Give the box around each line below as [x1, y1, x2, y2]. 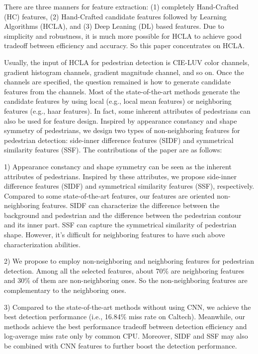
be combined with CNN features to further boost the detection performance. [4, 341, 237, 351]
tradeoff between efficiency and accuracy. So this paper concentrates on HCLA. [4, 40, 245, 51]
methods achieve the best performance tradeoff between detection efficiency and [4, 321, 247, 331]
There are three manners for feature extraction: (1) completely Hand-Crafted [4, 1, 239, 11]
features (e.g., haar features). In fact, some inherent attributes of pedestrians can [4, 105, 251, 116]
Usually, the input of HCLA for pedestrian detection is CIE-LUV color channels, [4, 57, 250, 67]
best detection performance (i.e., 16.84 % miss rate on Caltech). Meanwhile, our [4, 311, 245, 322]
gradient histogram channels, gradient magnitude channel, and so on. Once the [4, 67, 244, 77]
